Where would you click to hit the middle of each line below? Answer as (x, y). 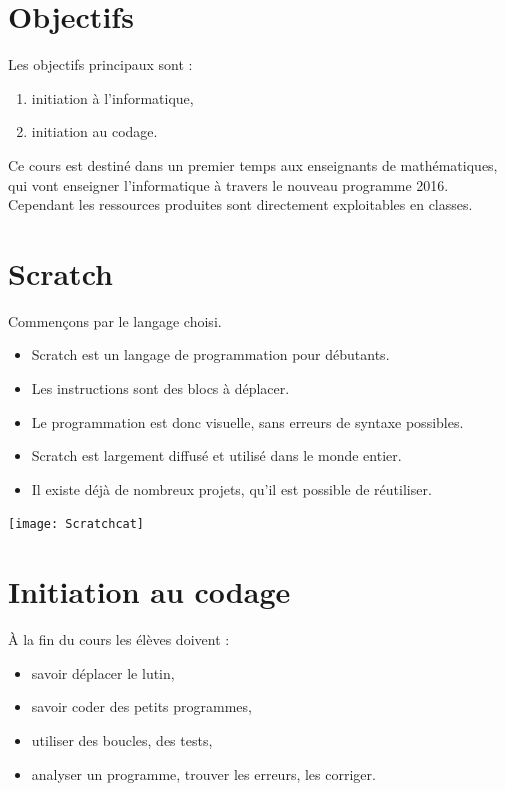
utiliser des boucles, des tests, (122, 739)
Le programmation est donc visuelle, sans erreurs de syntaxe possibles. (247, 421)
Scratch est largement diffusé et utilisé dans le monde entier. (216, 455)
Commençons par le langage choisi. (115, 320)
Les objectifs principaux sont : (100, 64)
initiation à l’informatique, (112, 97)
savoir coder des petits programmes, (141, 706)
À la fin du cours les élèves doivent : (119, 639)
